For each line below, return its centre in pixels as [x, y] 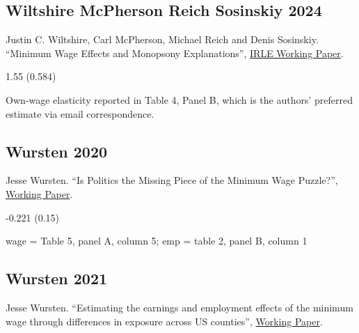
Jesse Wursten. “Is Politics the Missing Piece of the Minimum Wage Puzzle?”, [172, 180]
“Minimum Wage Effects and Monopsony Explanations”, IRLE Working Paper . [175, 53]
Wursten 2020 [57, 151]
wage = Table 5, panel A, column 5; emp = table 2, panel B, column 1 [157, 241]
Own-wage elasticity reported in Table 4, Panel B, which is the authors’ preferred [179, 99]
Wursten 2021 [57, 278]
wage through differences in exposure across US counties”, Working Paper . [164, 321]
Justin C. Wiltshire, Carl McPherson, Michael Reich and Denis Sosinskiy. [162, 39]
